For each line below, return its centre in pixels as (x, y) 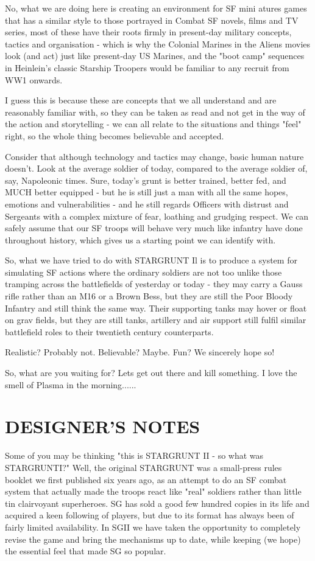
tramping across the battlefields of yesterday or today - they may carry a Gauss (154, 284)
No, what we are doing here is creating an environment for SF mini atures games (156, 8)
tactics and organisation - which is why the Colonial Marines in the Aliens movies (158, 44)
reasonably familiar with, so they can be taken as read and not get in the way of (155, 112)
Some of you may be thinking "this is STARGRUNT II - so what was (134, 455)
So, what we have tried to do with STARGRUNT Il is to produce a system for (151, 260)
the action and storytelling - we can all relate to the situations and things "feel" (153, 124)
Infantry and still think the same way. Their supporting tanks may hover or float (156, 308)
